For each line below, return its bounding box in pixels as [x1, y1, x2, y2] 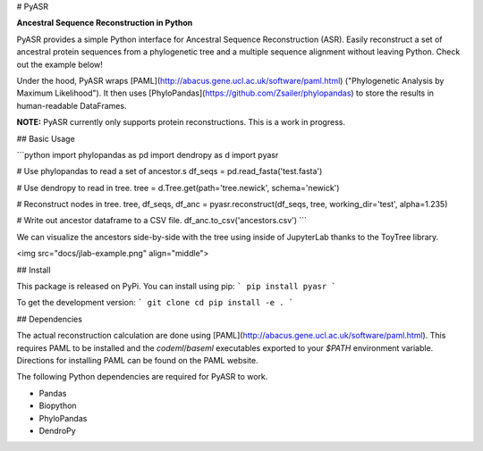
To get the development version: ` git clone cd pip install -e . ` [16, 297, 294, 308]
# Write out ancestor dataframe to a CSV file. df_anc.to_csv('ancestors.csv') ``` [16, 215, 308, 226]
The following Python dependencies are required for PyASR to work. [16, 372, 268, 382]
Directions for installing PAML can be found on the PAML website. [16, 355, 258, 365]
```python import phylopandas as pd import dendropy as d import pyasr [16, 149, 279, 160]
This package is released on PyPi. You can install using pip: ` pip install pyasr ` [16, 281, 337, 292]
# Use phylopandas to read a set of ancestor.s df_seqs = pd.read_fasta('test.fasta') [16, 166, 323, 177]
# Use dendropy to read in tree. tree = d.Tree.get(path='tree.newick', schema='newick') [16, 182, 340, 193]
